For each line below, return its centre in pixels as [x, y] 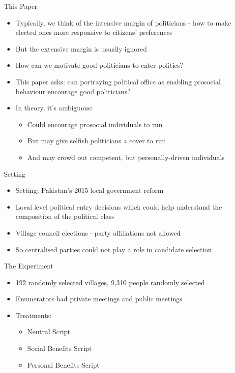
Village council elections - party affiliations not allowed [98, 232]
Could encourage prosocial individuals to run [95, 124]
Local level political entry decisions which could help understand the [119, 206]
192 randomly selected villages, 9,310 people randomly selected [110, 282]
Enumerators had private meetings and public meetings [99, 299]
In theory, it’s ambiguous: [54, 108]
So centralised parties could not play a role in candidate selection [114, 249]
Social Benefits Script [59, 348]
